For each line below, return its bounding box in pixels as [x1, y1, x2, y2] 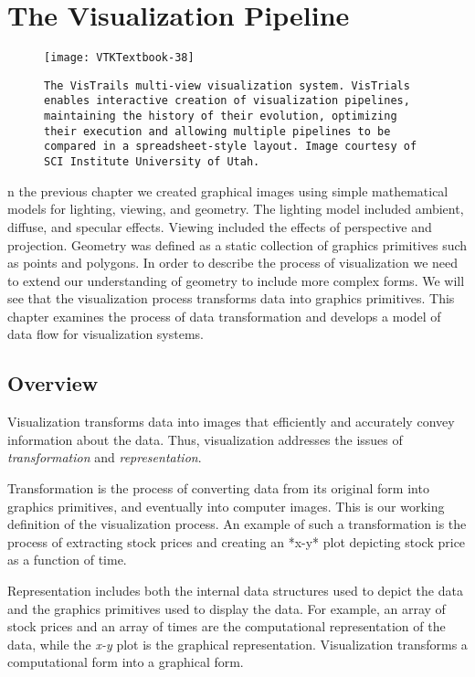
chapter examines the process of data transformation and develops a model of [7, 306, 441, 325]
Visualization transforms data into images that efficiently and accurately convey [7, 412, 455, 431]
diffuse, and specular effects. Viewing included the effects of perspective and [7, 217, 432, 236]
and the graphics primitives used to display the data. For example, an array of [7, 598, 446, 618]
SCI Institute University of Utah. [44, 155, 260, 169]
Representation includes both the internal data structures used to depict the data [7, 581, 463, 600]
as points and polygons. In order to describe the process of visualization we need [7, 253, 459, 272]
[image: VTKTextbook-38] [44, 51, 195, 65]
